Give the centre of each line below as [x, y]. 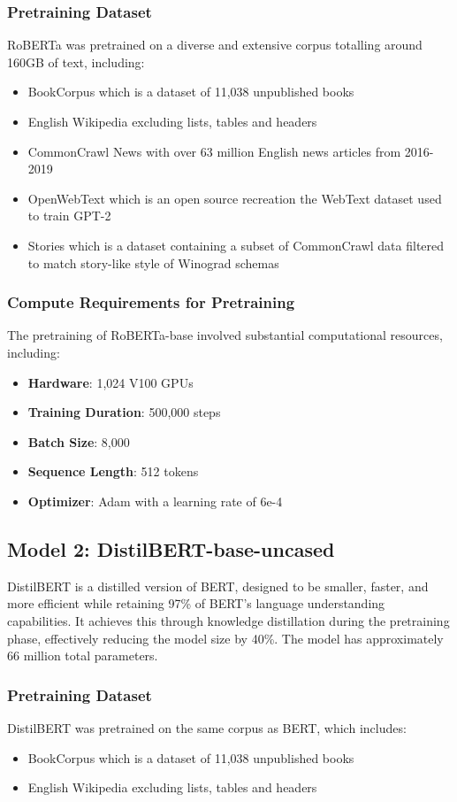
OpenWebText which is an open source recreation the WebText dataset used [235, 198]
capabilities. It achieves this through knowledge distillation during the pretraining [228, 620]
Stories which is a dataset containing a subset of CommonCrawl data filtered [236, 245]
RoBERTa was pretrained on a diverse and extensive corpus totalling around [215, 45]
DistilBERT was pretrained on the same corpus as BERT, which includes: [207, 727]
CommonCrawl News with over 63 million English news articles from [214, 151]
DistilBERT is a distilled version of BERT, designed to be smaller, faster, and [218, 586]
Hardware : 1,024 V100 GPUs [110, 382]
